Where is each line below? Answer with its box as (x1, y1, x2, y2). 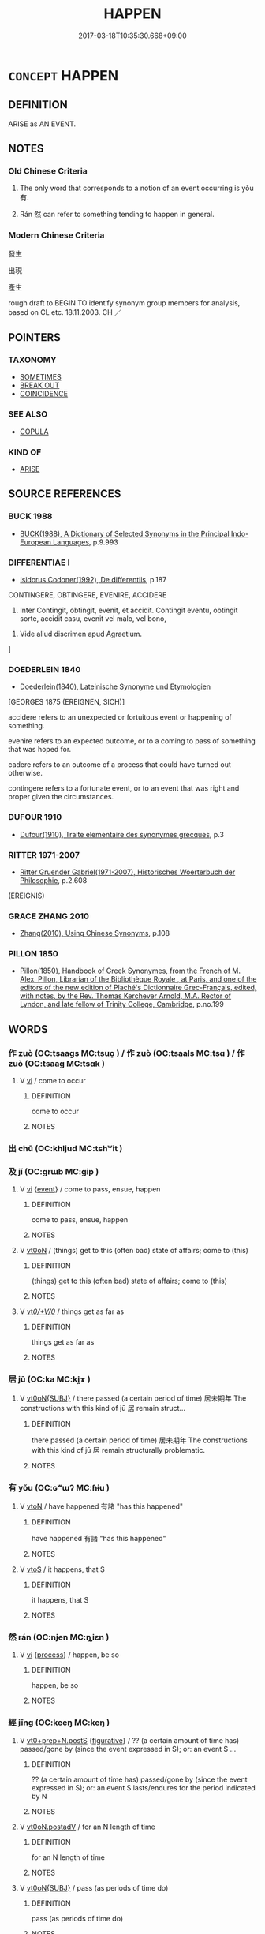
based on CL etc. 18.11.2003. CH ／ (8, 307, 122, 316)
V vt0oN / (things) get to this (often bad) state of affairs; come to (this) (19, 1246, 248, 1255)
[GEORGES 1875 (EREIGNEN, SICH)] (8, 698, 125, 707)
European (19, 537, 51, 547)
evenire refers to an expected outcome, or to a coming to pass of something (8, 736, 256, 746)
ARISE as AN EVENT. (8, 119, 77, 129)
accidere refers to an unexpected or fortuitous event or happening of (8, 713, 233, 722)
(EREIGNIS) (8, 891, 45, 900)
